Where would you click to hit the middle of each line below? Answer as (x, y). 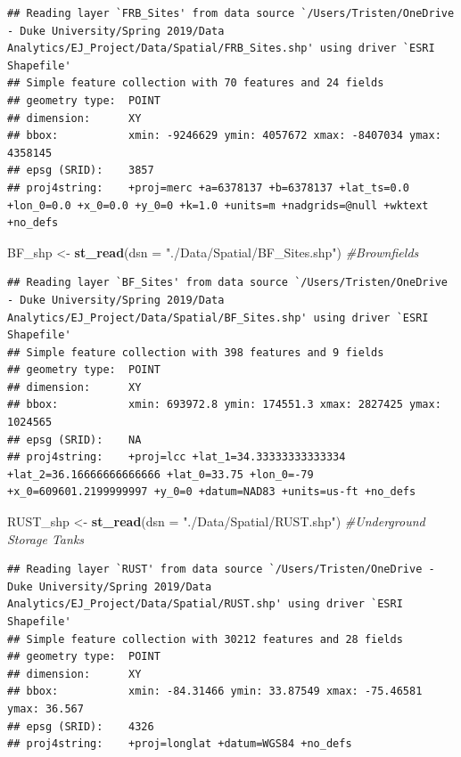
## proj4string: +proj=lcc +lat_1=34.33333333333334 (177, 457)
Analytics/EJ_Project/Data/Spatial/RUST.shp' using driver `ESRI (205, 604)
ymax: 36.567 (45, 708)
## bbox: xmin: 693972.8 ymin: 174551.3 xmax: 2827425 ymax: (224, 405)
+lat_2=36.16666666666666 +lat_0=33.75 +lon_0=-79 (161, 474)
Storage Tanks (46, 538)
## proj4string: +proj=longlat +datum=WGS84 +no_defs (180, 744)
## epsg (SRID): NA (74, 440)
